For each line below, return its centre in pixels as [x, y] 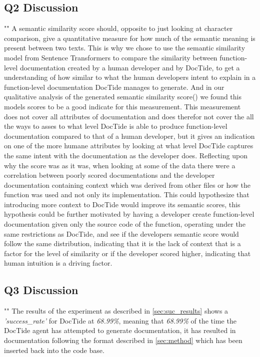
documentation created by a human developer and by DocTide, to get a [130, 67]
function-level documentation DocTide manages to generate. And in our [114, 87]
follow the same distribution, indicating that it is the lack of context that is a [122, 243]
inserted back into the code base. [54, 350]
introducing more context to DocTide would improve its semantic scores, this [122, 204]
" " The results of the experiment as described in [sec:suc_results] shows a [116, 311]
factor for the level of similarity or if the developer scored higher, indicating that [127, 253]
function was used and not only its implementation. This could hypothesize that [127, 194]
